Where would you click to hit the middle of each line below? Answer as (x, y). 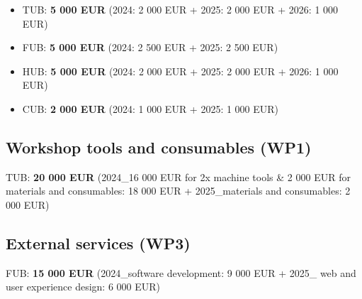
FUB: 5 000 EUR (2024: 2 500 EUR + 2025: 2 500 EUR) (150, 47)
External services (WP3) (98, 243)
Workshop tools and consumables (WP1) (159, 147)
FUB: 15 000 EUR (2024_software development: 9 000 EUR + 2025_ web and (181, 272)
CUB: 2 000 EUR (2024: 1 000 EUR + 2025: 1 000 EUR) (151, 108)
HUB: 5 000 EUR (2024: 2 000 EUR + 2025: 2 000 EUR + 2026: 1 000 (180, 71)
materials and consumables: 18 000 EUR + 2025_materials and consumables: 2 (178, 191)
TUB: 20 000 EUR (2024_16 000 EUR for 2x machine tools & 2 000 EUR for (178, 176)
